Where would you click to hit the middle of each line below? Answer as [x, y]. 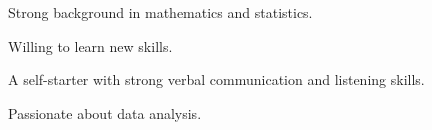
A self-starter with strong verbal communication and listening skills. [216, 79]
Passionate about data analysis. [105, 112]
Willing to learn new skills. [90, 45]
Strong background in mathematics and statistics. [160, 12]
